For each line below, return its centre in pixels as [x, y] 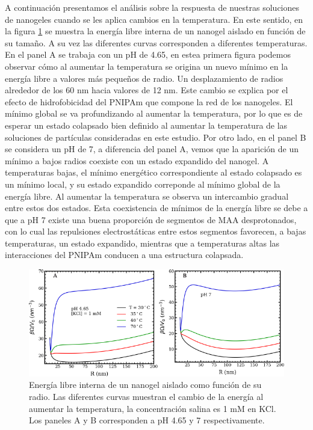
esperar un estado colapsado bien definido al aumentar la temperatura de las [146, 125]
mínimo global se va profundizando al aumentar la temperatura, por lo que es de [154, 113]
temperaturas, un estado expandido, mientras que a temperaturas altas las [142, 243]
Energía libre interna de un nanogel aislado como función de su [145, 385]
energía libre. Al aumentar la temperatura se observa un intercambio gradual [147, 196]
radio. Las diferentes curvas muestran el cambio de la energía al [146, 396]
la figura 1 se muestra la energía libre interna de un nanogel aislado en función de [155, 31]
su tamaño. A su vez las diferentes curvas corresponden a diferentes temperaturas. [156, 42]
